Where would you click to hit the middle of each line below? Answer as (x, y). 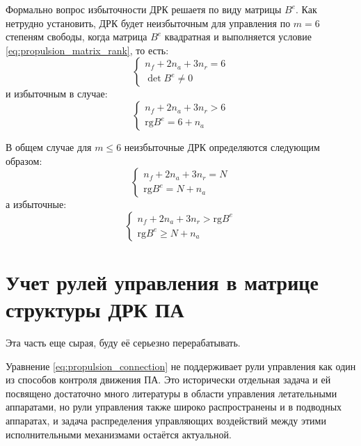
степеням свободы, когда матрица (77, 37)
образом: (24, 160)
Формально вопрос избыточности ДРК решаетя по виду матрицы (144, 9)
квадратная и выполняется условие (238, 37)
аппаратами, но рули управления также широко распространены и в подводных (174, 407)
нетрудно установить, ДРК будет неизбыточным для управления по (148, 23)
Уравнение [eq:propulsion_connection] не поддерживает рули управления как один (181, 366)
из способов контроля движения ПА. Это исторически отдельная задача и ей (168, 380)
